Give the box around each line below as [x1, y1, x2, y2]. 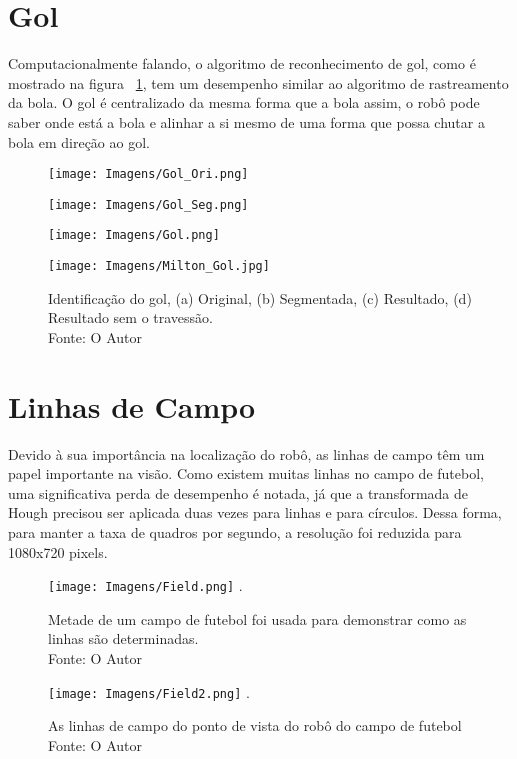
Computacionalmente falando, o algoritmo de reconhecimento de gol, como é [8, 53, 476, 74]
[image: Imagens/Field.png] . [48, 575, 243, 596]
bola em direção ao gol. [8, 131, 150, 152]
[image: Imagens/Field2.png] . [48, 681, 250, 702]
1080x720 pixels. [8, 541, 108, 562]
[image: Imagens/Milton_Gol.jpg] [48, 259, 270, 274]
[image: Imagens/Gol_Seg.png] [48, 197, 249, 212]
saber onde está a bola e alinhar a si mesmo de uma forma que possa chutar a [8, 111, 485, 132]
